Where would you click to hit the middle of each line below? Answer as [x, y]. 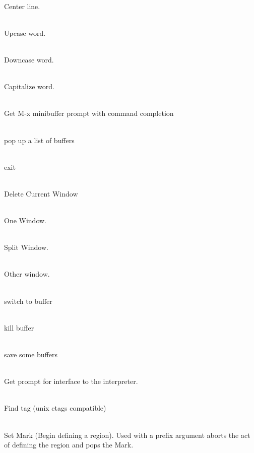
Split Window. [26, 247]
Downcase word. [29, 59]
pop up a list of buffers [39, 140]
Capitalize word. [29, 86]
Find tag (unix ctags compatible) [55, 408]
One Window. [25, 220]
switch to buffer [28, 301]
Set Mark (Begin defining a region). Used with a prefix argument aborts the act [127, 435]
